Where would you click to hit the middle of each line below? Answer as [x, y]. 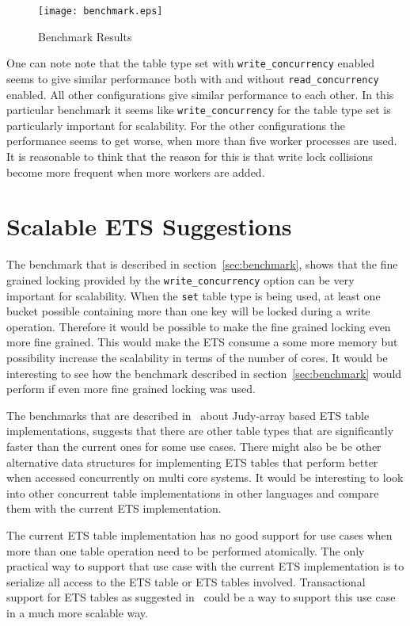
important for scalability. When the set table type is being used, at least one [194, 295]
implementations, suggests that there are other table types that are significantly [200, 431]
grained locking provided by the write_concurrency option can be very [180, 279]
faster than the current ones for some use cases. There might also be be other [194, 446]
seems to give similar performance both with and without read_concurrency [193, 78]
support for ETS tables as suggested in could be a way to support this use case [201, 597]
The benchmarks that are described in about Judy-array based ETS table [188, 415]
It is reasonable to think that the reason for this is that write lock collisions [190, 156]
